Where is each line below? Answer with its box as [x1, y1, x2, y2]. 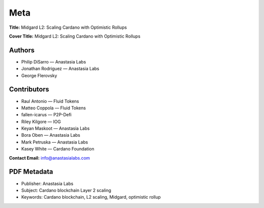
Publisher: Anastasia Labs [21, 181, 73, 187]
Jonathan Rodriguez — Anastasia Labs [21, 66, 100, 72]
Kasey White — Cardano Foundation [21, 146, 95, 152]
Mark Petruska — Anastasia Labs [21, 139, 88, 145]
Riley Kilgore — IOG [21, 119, 61, 125]
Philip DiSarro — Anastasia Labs [21, 59, 87, 64]
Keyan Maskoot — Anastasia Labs [21, 125, 90, 131]
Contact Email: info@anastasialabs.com [9, 155, 90, 161]
